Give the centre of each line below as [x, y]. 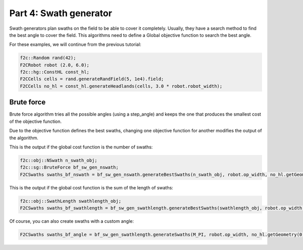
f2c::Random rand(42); [48, 58]
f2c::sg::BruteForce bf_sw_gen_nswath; [69, 167]
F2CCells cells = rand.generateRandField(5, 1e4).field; [92, 79]
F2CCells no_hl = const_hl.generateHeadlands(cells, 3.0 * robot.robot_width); [121, 86]
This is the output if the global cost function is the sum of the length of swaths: [91, 187]
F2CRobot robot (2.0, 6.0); [55, 65]
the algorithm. [24, 138]
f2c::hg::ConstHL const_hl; [55, 72]
